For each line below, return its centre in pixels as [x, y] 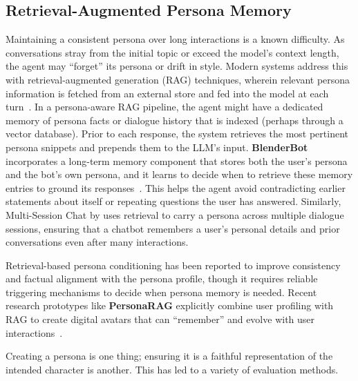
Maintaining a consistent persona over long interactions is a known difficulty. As [175, 39]
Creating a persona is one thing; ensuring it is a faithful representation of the [169, 356]
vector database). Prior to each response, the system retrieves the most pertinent [177, 134]
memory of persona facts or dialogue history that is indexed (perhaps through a [175, 120]
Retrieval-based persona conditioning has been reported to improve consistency [173, 265]
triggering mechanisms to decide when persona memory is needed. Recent [161, 292]
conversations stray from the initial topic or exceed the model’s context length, [172, 52]
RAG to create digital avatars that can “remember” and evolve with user [160, 319]
